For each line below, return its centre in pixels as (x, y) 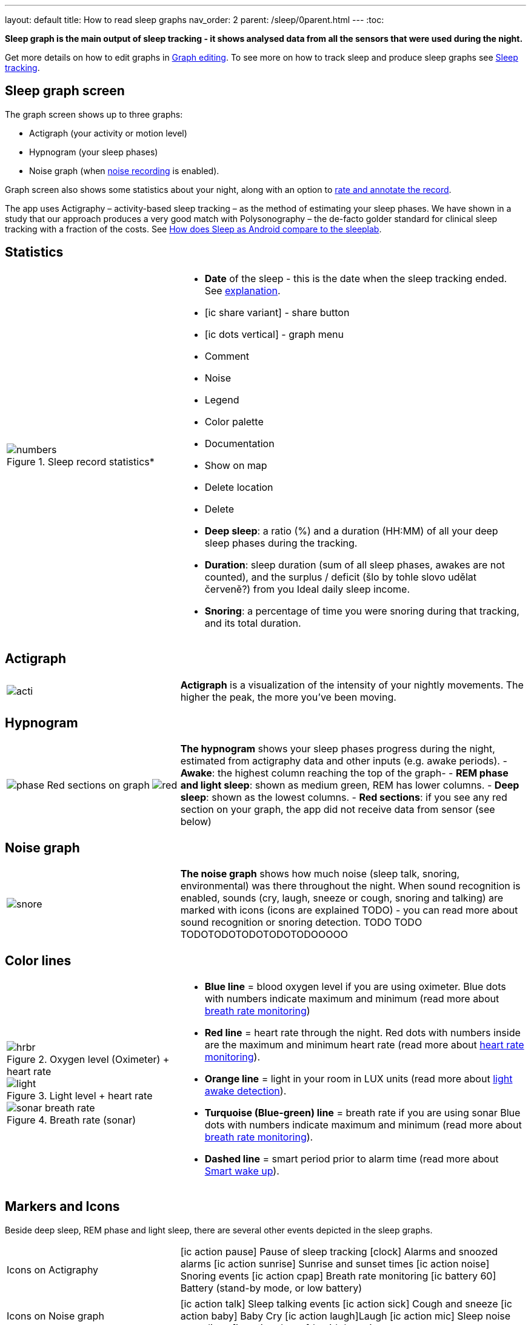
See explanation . (242, 290)
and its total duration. (253, 623)
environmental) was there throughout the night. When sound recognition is (350, 886)
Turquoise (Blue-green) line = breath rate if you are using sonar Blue (362, 1113)
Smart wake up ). (242, 1171)
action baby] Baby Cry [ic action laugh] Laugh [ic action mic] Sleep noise (346, 1316)
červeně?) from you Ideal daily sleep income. (307, 589)
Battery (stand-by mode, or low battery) (271, 1288)
